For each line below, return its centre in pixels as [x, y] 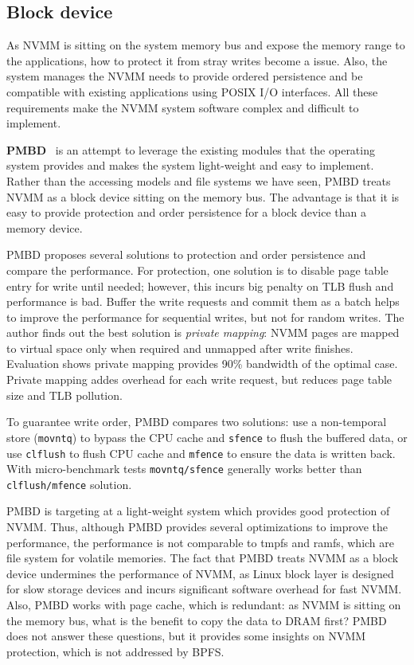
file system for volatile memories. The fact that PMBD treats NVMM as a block [203, 558]
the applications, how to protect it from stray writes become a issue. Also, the [197, 60]
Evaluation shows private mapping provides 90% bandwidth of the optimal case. [202, 364]
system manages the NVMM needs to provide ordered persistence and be [185, 76]
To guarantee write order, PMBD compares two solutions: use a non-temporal [197, 422]
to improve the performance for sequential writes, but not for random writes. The [205, 317]
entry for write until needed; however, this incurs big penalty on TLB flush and [200, 286]
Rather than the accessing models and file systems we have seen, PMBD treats [199, 180]
